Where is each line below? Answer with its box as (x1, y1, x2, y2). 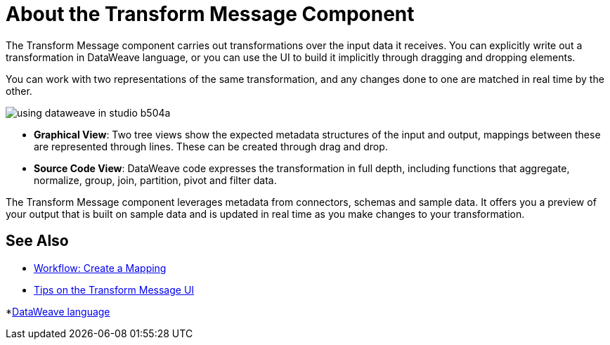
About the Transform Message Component (6, 2, 415, 26)
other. (6, 84, 32, 97)
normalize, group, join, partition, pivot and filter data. (34, 174, 277, 186)
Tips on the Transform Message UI (34, 283, 195, 296)
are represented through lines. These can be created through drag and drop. (34, 140, 388, 152)
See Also (6, 232, 69, 250)
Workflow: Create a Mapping (34, 261, 167, 274)
